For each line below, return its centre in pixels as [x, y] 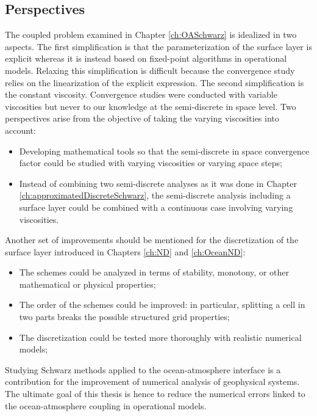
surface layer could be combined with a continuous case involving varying [156, 207]
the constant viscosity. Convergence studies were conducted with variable [141, 94]
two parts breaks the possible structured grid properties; [124, 317]
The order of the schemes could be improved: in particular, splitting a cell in [162, 305]
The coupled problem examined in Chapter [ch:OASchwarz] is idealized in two [151, 35]
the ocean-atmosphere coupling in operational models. [106, 405]
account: [20, 130]
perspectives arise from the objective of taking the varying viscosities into [142, 118]
